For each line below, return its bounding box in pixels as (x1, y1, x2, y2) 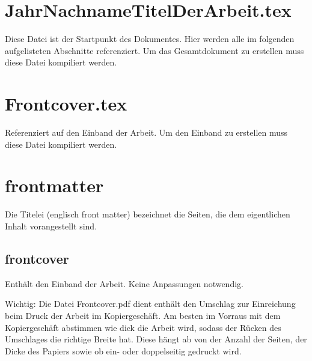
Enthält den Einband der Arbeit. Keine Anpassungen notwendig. (5, 277, 243, 290)
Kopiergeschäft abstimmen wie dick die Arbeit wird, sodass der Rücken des (5, 321, 281, 333)
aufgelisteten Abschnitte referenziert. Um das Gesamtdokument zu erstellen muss (5, 44, 304, 56)
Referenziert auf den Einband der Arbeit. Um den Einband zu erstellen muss (5, 126, 288, 139)
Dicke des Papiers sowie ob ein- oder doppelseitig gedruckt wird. (5, 344, 242, 357)
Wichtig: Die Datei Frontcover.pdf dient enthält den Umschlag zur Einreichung (5, 297, 296, 310)
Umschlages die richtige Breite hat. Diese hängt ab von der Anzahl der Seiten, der (5, 333, 307, 345)
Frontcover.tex (5, 91, 127, 116)
